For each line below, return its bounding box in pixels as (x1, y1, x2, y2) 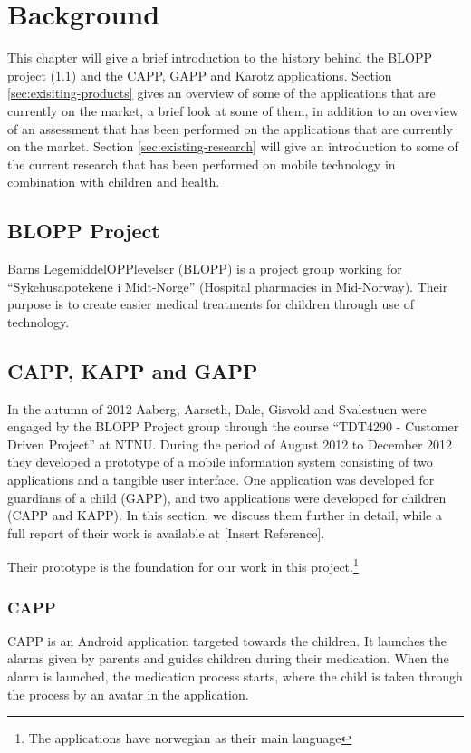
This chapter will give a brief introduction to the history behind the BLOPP (7, 48, 432, 67)
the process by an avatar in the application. (7, 684, 249, 703)
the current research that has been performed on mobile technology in (7, 154, 396, 173)
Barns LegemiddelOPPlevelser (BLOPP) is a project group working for (7, 259, 402, 278)
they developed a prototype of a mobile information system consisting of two (7, 452, 433, 471)
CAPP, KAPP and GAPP (7, 356, 258, 384)
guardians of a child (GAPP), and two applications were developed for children (7, 488, 447, 507)
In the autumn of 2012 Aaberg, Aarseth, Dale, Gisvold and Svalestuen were (7, 399, 427, 418)
